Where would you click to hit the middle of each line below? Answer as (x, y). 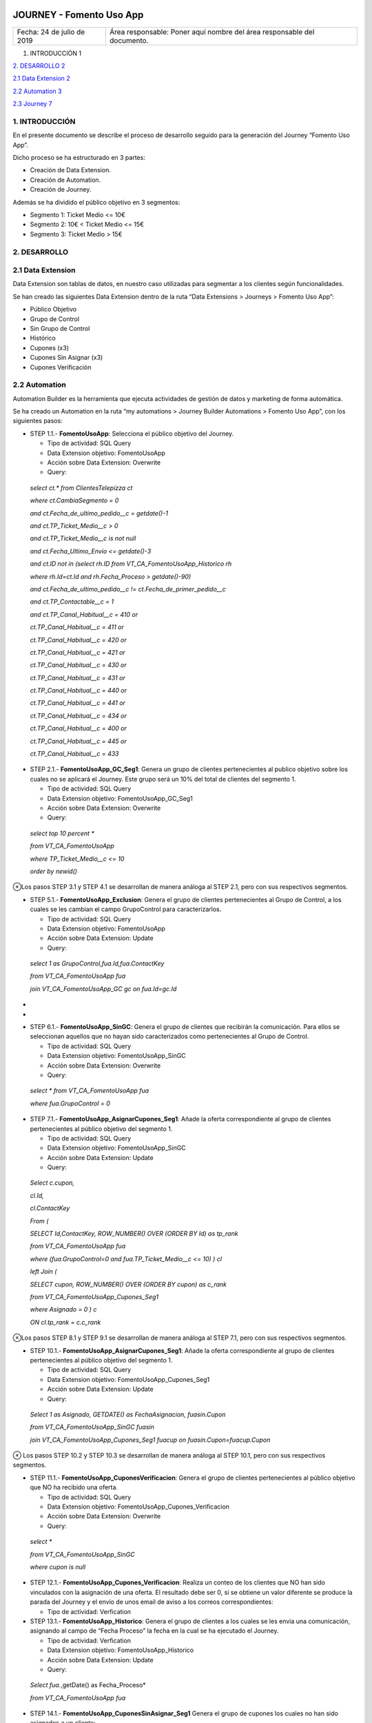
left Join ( (43, 1272)
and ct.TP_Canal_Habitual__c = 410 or (84, 614)
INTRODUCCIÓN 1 (56, 53)
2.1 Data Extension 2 (41, 79)
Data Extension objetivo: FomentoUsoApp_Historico (121, 1650)
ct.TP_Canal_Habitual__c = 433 (75, 754)
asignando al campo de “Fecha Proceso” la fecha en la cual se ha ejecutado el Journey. (154, 1631)
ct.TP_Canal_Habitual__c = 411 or (77, 627)
